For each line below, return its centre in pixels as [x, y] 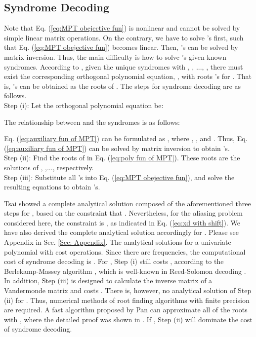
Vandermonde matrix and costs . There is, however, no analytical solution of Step [128, 290]
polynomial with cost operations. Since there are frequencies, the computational [125, 251]
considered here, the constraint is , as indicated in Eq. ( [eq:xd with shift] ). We [122, 222]
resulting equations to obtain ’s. [52, 187]
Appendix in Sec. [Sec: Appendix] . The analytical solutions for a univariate [118, 242]
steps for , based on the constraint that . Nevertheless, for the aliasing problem [123, 213]
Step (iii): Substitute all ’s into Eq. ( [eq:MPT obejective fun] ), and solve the [119, 177]
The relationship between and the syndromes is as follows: [92, 122]
